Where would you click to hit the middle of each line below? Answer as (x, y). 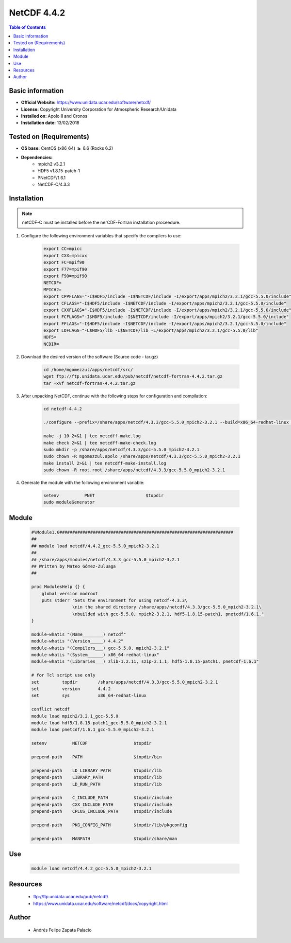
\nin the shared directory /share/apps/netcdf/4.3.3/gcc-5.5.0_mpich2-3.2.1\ (167, 607)
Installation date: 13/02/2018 (50, 123)
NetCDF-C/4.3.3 (54, 184)
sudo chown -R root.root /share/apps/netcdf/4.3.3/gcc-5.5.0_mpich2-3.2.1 (134, 470)
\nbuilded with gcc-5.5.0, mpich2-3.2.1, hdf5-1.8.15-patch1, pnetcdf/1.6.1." (168, 614)
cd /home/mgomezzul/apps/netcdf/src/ (88, 369)
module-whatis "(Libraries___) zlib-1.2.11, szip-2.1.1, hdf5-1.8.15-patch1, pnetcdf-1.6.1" (145, 662)
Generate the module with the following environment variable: (83, 483)
